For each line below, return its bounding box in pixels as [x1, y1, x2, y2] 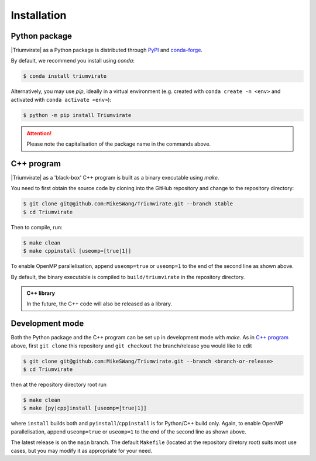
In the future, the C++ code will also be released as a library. [26, 300, 173, 307]
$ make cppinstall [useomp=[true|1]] [23, 247, 132, 254]
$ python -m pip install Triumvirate [23, 112, 132, 118]
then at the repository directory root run [11, 381, 107, 388]
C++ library [26, 290, 56, 297]
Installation [11, 9, 67, 22]
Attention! [26, 129, 52, 137]
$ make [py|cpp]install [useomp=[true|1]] [23, 405, 147, 412]
